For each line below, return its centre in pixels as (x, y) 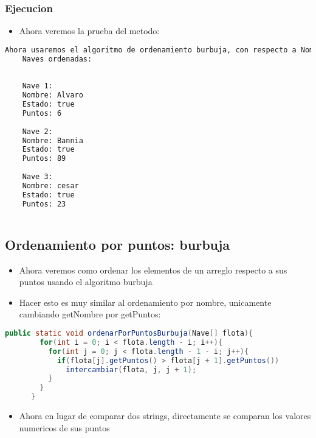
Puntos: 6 (42, 113)
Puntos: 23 (44, 204)
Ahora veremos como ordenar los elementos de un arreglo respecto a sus (153, 270)
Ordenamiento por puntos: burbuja (118, 244)
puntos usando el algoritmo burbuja (86, 282)
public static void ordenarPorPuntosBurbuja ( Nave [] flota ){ (129, 334)
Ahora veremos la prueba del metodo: (89, 31)
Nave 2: (37, 131)
